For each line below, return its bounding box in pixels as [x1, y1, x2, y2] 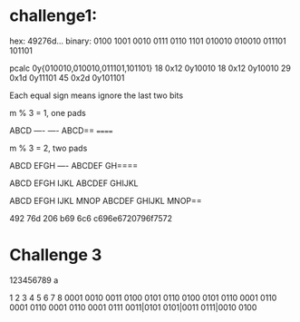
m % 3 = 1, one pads [9, 107, 86, 118]
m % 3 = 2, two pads [9, 142, 88, 153]
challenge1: [9, 5, 98, 26]
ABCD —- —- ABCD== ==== [9, 124, 113, 136]
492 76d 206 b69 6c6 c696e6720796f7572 [9, 212, 173, 223]
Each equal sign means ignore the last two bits [9, 90, 184, 101]
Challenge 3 [9, 245, 102, 266]
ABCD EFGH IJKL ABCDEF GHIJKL [9, 178, 139, 189]
